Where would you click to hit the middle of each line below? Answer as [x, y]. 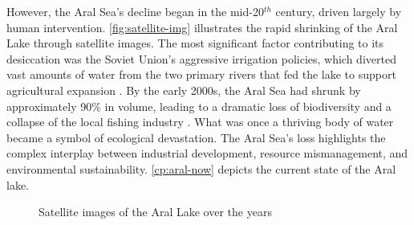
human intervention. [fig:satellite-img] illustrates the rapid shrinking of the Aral [202, 27]
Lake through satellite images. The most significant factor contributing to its [195, 43]
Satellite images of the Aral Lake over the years [155, 212]
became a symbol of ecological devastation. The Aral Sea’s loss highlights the [196, 137]
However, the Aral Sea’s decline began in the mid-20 [135, 11]
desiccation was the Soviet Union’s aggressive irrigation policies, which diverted [201, 58]
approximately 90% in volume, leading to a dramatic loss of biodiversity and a [199, 106]
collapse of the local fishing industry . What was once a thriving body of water [200, 122]
